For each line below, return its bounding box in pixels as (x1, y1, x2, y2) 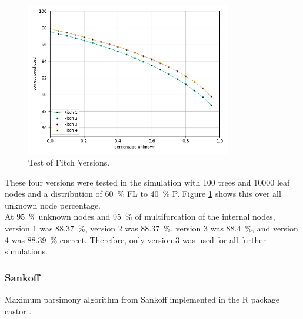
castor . (5, 304, 32, 317)
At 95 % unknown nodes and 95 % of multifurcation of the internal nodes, (5, 210, 275, 223)
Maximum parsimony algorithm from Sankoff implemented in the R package (5, 293, 280, 305)
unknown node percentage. (5, 199, 101, 211)
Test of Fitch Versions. (28, 156, 110, 168)
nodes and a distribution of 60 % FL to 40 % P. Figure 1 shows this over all (5, 187, 281, 200)
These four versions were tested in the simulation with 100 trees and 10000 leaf (5, 176, 290, 188)
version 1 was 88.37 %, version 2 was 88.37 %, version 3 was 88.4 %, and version (5, 221, 298, 234)
